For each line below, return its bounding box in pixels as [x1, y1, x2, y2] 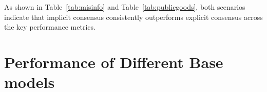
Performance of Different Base [4, 51, 223, 72]
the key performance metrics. [4, 21, 96, 32]
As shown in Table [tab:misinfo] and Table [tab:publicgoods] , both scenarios [4, 2, 245, 12]
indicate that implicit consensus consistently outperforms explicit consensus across [4, 11, 263, 22]
